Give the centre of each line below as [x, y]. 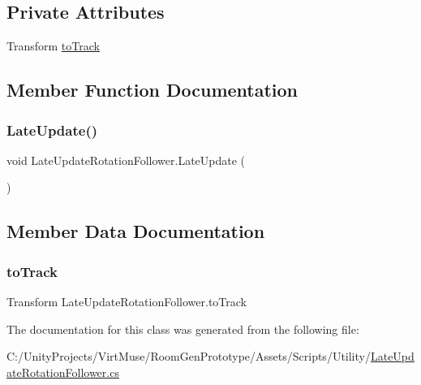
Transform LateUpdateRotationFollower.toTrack [127, 301]
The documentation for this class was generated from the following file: [183, 329]
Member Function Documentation [153, 90]
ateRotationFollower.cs [63, 372]
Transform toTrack [53, 46]
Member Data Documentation [136, 231]
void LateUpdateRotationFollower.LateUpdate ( [126, 160]
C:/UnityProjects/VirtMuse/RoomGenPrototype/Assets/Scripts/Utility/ [189, 356]
